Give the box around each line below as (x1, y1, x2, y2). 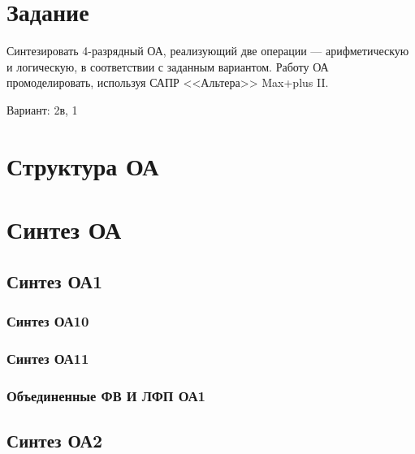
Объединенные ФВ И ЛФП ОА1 (6, 385, 205, 405)
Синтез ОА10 (6, 310, 89, 331)
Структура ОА (6, 149, 159, 182)
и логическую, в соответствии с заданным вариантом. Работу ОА (6, 58, 329, 75)
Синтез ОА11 (6, 348, 89, 368)
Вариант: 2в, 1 (6, 101, 78, 118)
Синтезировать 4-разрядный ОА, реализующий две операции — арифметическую (6, 42, 409, 59)
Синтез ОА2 (6, 427, 103, 452)
